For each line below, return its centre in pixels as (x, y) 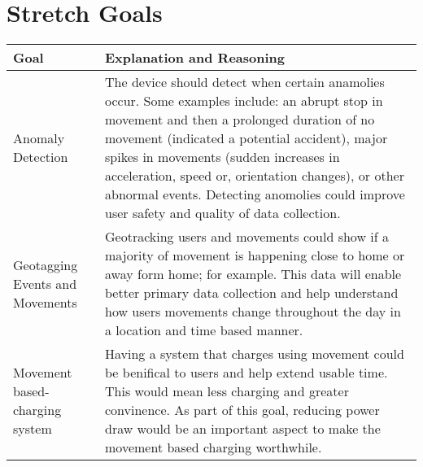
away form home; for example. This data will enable (253, 274)
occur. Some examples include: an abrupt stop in (244, 101)
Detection (41, 157)
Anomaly (39, 138)
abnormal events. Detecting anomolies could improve (255, 194)
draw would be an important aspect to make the (243, 429)
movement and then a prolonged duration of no (240, 120)
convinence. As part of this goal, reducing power (242, 410)
